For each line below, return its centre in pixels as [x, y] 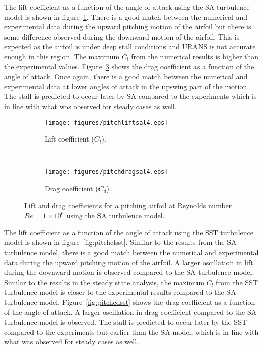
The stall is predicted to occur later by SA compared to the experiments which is [130, 96]
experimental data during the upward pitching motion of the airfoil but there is [128, 27]
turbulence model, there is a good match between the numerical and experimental [131, 252]
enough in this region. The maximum [62, 56]
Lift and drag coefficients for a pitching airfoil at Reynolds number [128, 205]
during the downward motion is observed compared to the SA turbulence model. [129, 272]
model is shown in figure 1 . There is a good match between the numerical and [126, 16]
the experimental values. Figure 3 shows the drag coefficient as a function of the [129, 66]
